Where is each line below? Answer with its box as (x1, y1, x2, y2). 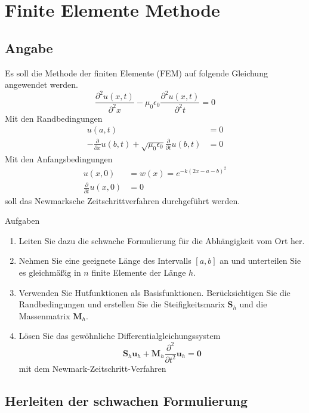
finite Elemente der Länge (91, 266, 186, 279)
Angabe (5, 38, 53, 57)
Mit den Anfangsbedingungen (5, 152, 113, 165)
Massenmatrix (18, 309, 70, 322)
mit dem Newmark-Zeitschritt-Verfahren (18, 362, 166, 374)
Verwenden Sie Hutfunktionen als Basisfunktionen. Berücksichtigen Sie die (18, 286, 291, 298)
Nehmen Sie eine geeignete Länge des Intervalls (18, 254, 191, 267)
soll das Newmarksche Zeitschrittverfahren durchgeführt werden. (5, 194, 240, 207)
